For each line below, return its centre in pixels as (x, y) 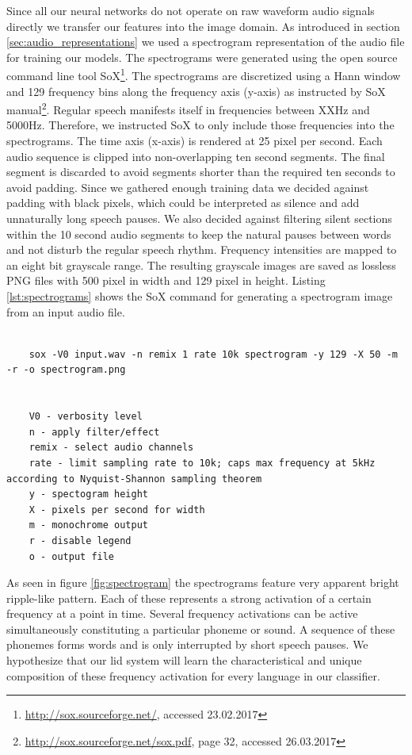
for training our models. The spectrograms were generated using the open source (202, 57)
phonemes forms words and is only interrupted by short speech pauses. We (187, 644)
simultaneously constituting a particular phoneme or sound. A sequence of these (201, 629)
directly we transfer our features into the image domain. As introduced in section (203, 26)
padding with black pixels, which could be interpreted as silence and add (183, 203)
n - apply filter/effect (94, 432)
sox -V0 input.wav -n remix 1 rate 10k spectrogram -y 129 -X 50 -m (213, 354)
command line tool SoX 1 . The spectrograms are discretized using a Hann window (204, 75)
